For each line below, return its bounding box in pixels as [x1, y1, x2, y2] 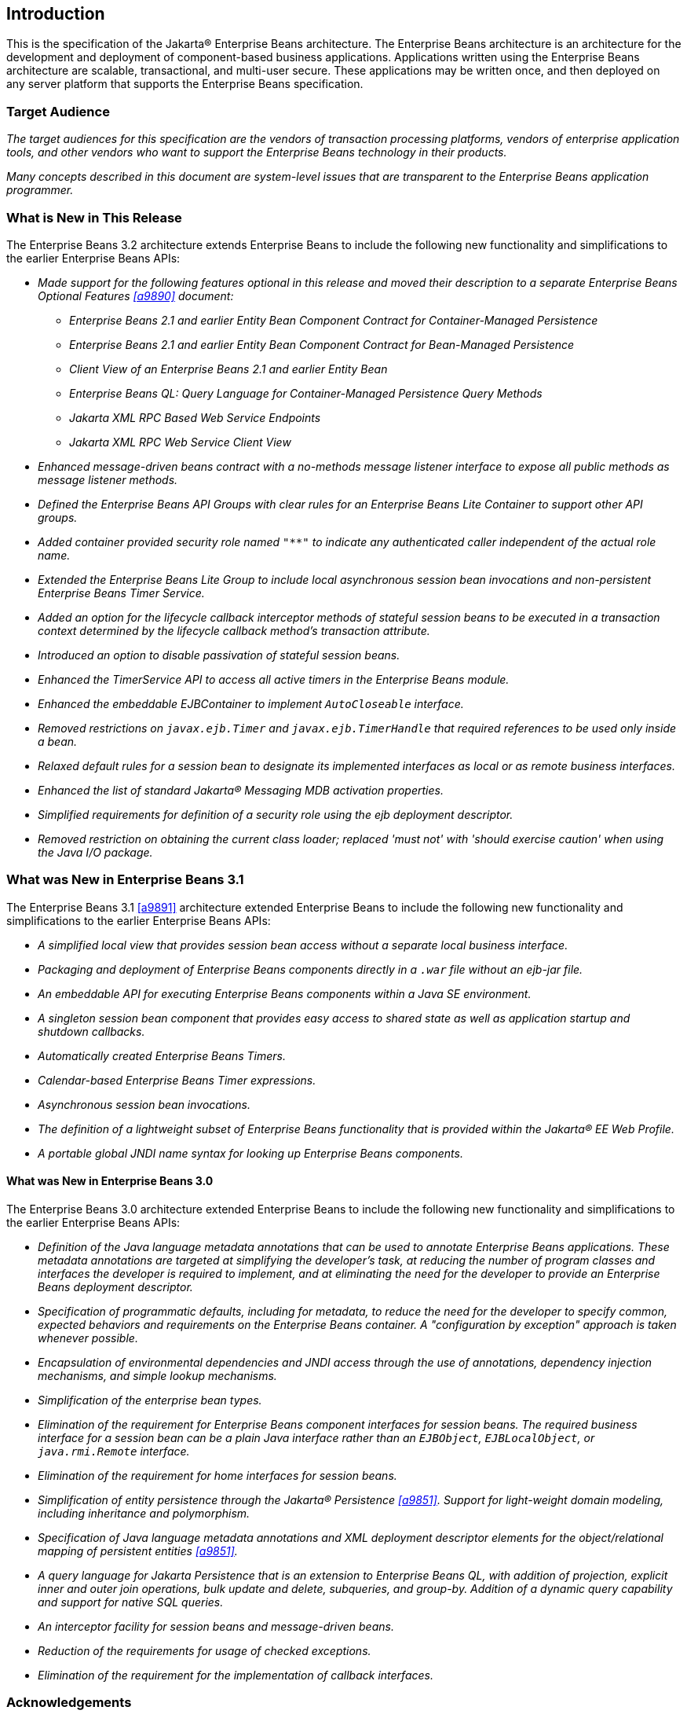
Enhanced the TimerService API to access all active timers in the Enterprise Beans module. [38, 672, 510, 686]
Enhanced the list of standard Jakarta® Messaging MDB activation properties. [38, 783, 444, 797]
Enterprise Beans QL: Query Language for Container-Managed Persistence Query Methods [69, 386, 543, 400]
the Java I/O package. [38, 845, 153, 859]
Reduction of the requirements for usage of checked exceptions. [38, 1643, 371, 1657]
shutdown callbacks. [38, 1024, 145, 1038]
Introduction [6, 4, 105, 24]
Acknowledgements [6, 1694, 132, 1711]
